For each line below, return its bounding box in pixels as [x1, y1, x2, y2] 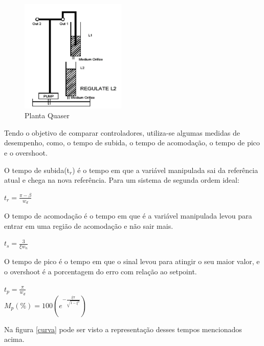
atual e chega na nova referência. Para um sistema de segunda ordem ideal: [4, 175, 239, 185]
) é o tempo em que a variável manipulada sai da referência [72, 164, 258, 175]
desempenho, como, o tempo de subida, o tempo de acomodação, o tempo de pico [4, 137, 260, 148]
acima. [4, 334, 25, 344]
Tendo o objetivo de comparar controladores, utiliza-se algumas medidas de [4, 127, 240, 138]
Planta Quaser [25, 110, 70, 121]
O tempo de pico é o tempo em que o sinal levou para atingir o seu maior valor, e [4, 256, 260, 267]
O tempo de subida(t [4, 164, 70, 175]
